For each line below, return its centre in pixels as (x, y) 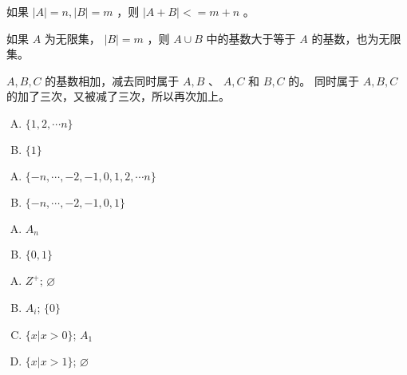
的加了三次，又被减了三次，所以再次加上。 (118, 96)
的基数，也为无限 (356, 38)
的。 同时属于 (324, 80)
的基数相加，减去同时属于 (112, 80)
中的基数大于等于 (251, 38)
